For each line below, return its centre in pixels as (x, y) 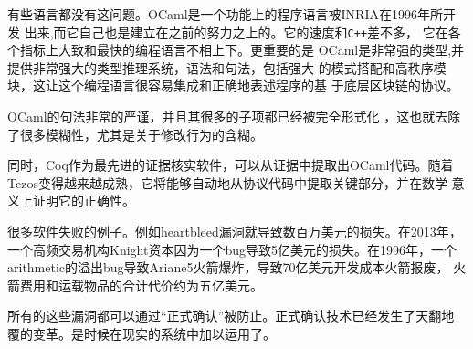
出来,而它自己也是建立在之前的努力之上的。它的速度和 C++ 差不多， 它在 (236, 32)
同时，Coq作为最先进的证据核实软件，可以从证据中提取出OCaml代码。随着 (231, 165)
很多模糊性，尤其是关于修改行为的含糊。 (141, 134)
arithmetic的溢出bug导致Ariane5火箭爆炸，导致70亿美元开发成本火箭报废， (228, 267)
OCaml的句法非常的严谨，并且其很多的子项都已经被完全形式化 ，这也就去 (228, 116)
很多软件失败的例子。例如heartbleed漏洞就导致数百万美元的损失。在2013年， (235, 231)
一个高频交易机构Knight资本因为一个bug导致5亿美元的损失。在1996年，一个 (232, 249)
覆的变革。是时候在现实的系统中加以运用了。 (142, 333)
